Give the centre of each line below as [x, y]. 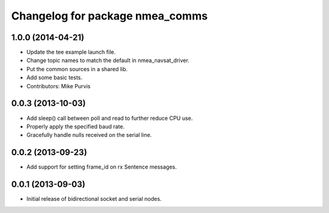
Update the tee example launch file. [71, 52]
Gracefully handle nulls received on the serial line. [89, 135]
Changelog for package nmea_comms [110, 16]
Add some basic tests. [55, 78]
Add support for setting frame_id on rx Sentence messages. [102, 167]
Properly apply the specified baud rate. [76, 126]
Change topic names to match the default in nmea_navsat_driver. [108, 60]
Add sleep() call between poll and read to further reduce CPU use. [110, 118]
